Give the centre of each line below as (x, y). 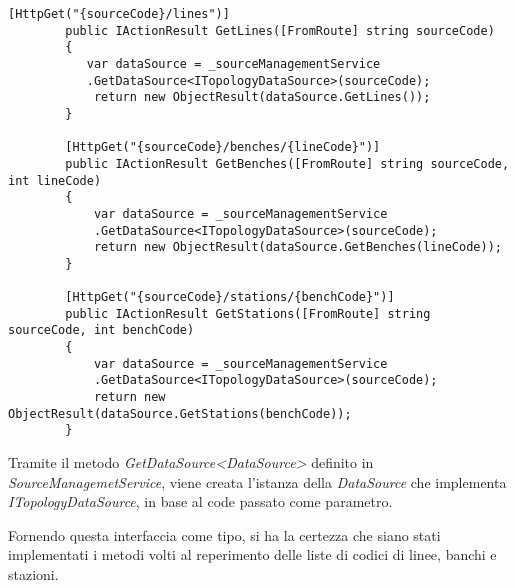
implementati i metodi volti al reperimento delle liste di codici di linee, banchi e (252, 554)
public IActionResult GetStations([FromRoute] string (248, 313)
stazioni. (33, 574)
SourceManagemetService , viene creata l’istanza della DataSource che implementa (257, 481)
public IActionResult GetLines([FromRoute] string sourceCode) (280, 30)
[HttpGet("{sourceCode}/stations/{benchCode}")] (230, 297)
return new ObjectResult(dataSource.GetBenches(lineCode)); (297, 247)
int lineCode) (55, 180)
